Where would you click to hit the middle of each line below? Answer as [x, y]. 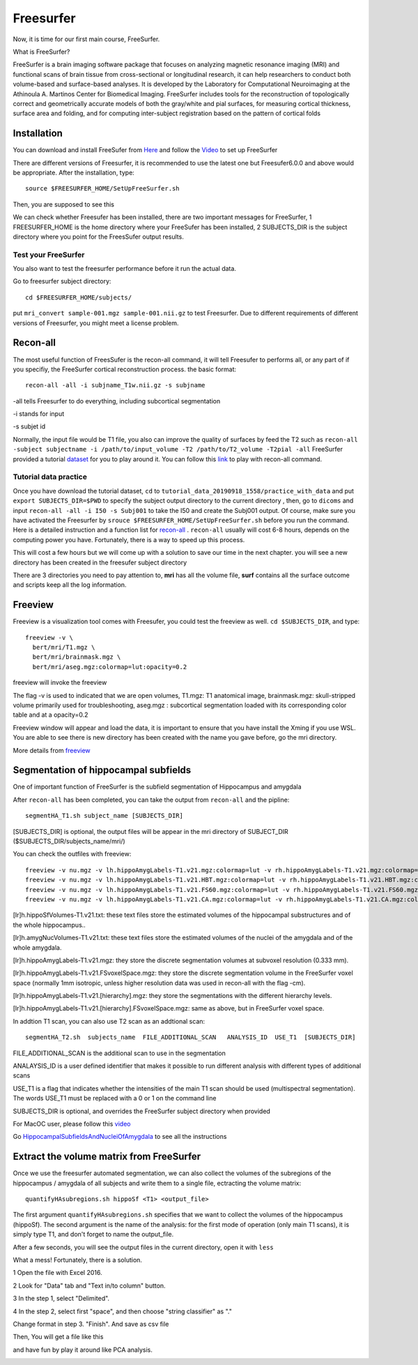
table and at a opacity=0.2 [51, 715]
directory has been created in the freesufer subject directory [100, 562]
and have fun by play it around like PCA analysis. [83, 1350]
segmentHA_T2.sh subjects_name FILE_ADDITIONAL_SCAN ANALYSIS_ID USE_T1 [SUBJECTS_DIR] [191, 1037]
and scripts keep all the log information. [70, 585]
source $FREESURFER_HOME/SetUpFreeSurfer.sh [103, 189]
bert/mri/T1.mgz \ [64, 647]
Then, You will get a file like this [58, 1337]
